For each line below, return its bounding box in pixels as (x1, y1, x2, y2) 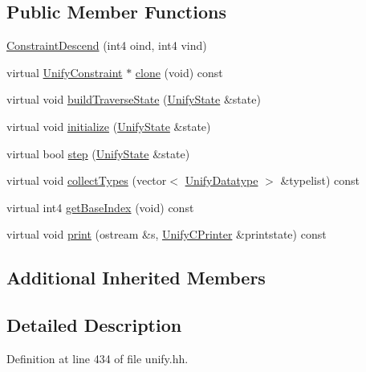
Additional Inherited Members (6, 265, 266, 290)
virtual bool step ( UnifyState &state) (6, 145, 190, 161)
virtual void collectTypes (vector (6, 172, 167, 189)
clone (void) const (135, 63, 223, 80)
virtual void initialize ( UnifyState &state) (6, 117, 211, 134)
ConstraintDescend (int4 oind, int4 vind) (6, 37, 207, 54)
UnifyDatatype (185, 172, 258, 189)
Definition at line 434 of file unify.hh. (6, 350, 189, 366)
